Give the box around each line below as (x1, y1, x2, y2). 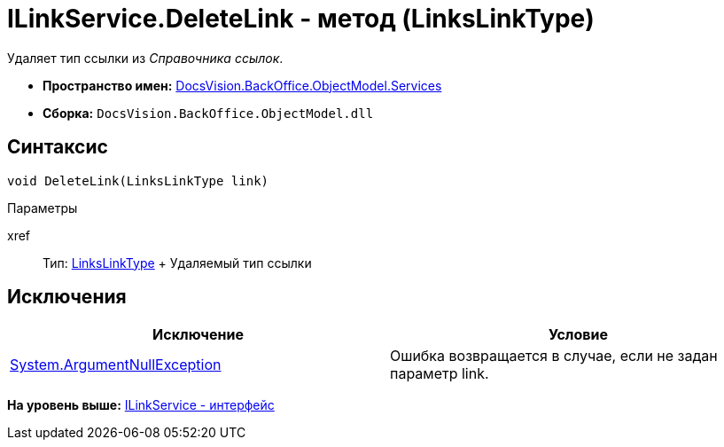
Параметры (7, 200, 78, 216)
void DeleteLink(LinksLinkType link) (7, 173, 269, 188)
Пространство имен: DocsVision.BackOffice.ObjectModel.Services (43, 77, 442, 93)
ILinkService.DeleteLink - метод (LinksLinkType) (7, 4, 595, 34)
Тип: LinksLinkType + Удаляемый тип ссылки (43, 255, 312, 271)
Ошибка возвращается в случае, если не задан (390, 347, 718, 365)
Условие (549, 325, 608, 344)
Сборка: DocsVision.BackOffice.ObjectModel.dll (43, 105, 374, 121)
